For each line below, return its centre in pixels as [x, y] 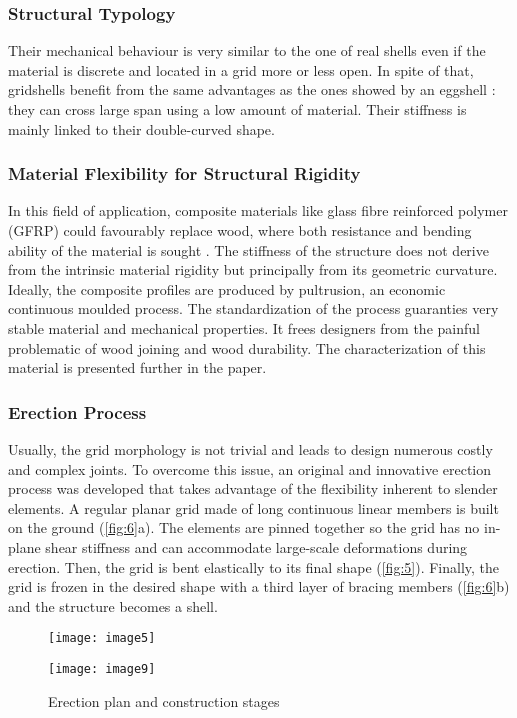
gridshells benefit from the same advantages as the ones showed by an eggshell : [252, 89]
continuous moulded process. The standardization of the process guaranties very [253, 308]
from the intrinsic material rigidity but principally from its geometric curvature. [253, 269]
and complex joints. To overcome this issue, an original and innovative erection [250, 468]
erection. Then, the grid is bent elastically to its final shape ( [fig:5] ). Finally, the [254, 566]
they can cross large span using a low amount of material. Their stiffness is [237, 109]
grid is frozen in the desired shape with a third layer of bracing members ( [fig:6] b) [259, 586]
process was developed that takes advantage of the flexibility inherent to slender [253, 488]
